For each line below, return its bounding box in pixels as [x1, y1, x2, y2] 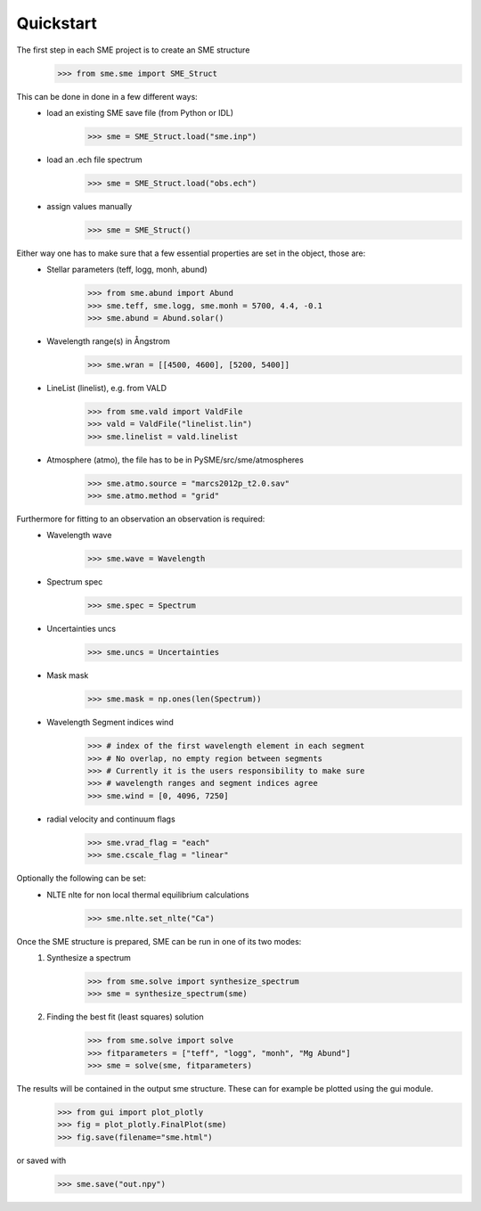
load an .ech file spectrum [46, 154, 143, 165]
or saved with [16, 1155, 67, 1166]
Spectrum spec [46, 577, 103, 587]
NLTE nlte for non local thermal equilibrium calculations [46, 889, 249, 900]
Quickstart [16, 13, 98, 33]
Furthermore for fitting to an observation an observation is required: [16, 513, 265, 525]
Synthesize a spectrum [46, 952, 131, 962]
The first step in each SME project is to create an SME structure [16, 45, 250, 55]
